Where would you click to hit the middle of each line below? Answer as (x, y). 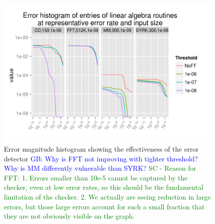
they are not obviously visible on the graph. (69, 216)
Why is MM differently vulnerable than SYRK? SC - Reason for (100, 168)
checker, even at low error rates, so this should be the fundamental (104, 187)
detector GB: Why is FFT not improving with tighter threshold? (101, 158)
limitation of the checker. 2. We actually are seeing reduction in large (107, 196)
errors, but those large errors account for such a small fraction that (104, 206)
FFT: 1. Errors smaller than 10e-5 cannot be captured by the (96, 177)
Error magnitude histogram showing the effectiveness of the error (101, 148)
